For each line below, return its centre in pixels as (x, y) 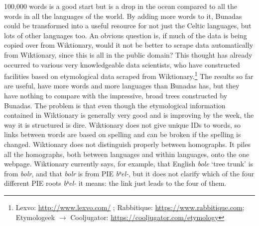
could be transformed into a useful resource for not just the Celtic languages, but (128, 26)
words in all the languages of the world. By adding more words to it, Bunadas (123, 16)
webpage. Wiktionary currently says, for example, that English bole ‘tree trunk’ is (129, 164)
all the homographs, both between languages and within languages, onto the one (127, 154)
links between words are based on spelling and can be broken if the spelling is (123, 134)
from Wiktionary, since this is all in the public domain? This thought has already (128, 54)
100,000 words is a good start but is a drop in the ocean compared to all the (121, 6)
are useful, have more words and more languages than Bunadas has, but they (122, 86)
